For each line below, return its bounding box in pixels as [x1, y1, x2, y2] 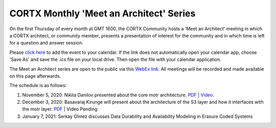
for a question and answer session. [9, 40, 84, 46]
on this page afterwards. [9, 73, 61, 79]
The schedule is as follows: [9, 82, 67, 89]
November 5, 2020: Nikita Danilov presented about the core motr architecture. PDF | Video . [22, 92, 215, 98]
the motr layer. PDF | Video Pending [22, 106, 98, 112]
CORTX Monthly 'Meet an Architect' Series [9, 8, 196, 19]
